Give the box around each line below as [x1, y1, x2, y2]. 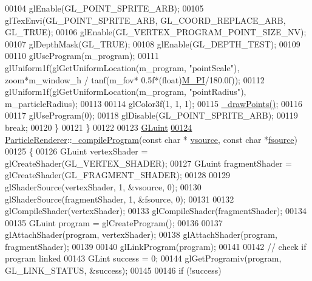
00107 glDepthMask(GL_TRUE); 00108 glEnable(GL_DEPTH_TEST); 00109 [5, 37, 300, 50]
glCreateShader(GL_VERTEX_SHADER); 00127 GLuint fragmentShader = [5, 156, 292, 169]
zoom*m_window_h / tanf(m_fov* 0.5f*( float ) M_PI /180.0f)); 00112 [5, 73, 265, 86]
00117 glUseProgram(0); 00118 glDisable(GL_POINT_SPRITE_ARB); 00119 [5, 109, 298, 122]
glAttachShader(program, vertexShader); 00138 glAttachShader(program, [5, 228, 277, 241]
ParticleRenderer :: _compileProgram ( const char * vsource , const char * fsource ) [5, 133, 298, 145]
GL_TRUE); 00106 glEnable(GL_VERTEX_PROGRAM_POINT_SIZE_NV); [5, 26, 307, 38]
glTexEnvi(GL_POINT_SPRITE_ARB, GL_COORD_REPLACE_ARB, [5, 13, 286, 26]
